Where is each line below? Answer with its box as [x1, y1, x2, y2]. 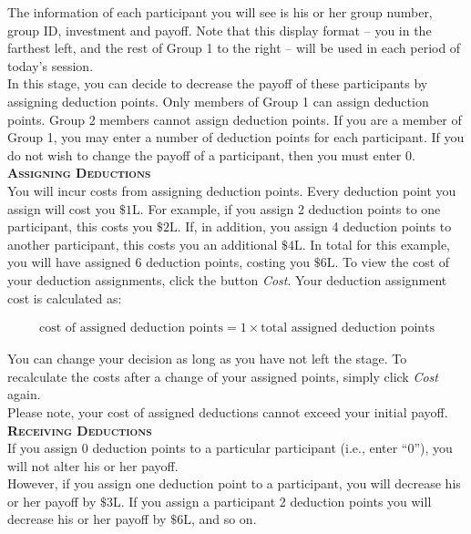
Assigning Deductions [7, 163, 151, 182]
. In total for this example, [302, 234, 451, 253]
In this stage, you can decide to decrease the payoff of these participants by [7, 74, 428, 93]
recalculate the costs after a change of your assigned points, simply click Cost [7, 366, 438, 385]
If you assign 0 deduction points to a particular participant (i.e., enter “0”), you [7, 438, 453, 457]
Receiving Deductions [7, 420, 152, 439]
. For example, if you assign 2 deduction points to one [139, 199, 441, 218]
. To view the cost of [334, 252, 450, 272]
